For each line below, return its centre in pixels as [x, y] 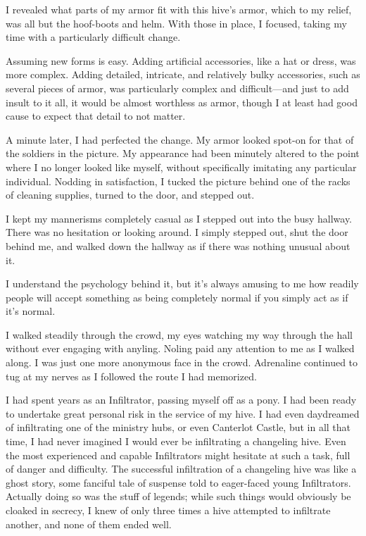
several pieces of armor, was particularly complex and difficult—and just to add [177, 88]
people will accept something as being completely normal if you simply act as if [177, 297]
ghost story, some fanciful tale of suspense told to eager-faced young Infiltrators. [178, 482]
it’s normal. [31, 311]
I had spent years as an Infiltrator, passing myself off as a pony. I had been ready [181, 400]
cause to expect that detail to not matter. [96, 116]
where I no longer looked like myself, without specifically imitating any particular [181, 167]
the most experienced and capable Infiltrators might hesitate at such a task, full [178, 455]
